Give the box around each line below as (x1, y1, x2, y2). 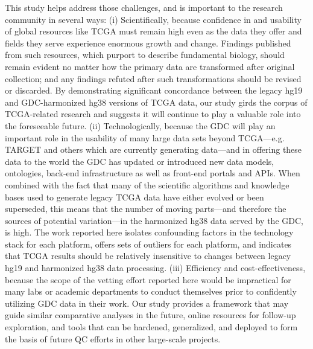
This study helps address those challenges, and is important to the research (5, 1, 283, 13)
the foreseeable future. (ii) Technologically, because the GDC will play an (5, 119, 276, 132)
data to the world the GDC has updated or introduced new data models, (5, 155, 274, 167)
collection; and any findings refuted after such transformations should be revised (5, 72, 302, 85)
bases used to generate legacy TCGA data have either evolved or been (5, 190, 264, 203)
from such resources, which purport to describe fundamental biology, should (5, 48, 285, 61)
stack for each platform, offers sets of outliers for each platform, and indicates (5, 237, 292, 250)
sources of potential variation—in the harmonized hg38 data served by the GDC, (5, 214, 303, 226)
